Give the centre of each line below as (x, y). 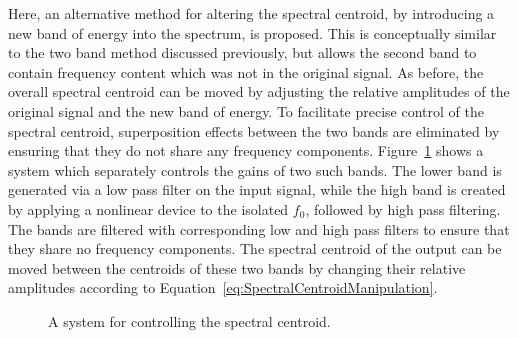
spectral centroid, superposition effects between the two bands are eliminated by (254, 130)
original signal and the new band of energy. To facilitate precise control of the (246, 110)
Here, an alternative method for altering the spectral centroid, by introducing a (251, 13)
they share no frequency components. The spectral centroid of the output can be (255, 248)
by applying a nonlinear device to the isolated (148, 208)
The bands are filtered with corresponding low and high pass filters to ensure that (259, 228)
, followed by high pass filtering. (403, 208)
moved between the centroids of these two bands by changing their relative (237, 267)
